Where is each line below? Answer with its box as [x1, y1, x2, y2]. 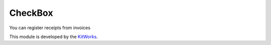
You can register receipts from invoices [9, 25, 90, 31]
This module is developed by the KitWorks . [9, 34, 98, 40]
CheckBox [9, 7, 53, 18]
